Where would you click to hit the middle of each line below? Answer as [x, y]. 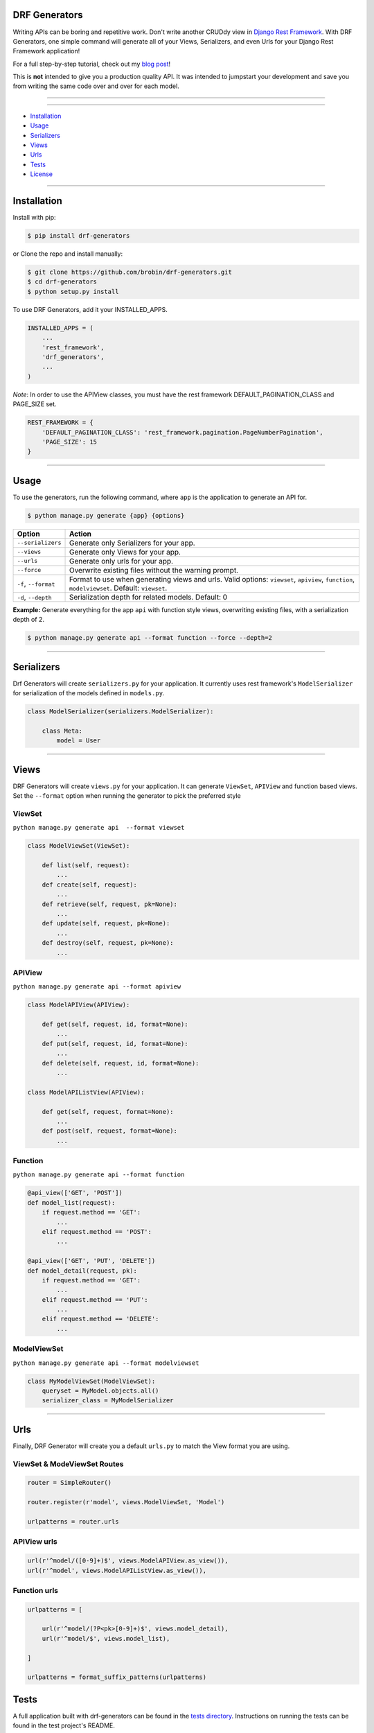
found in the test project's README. [64, 1725]
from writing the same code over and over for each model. [96, 86]
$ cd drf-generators [62, 282]
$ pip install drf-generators [79, 236]
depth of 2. [29, 620]
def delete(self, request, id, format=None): [121, 1063]
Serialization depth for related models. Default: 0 [148, 597]
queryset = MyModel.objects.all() [100, 1391]
